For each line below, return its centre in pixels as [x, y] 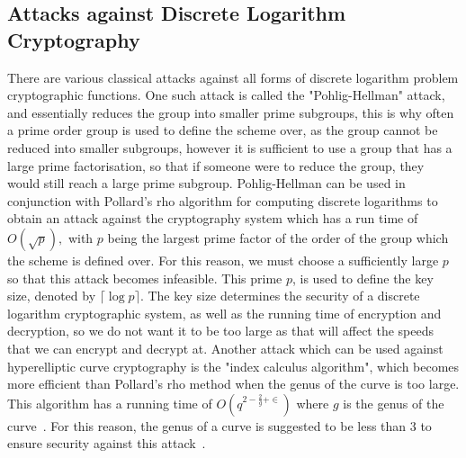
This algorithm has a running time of [110, 403]
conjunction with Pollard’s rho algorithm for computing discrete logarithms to [223, 200]
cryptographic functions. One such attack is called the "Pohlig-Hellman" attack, [226, 95]
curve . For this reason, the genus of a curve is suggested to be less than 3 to [220, 425]
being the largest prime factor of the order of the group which [278, 237]
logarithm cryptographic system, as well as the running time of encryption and [224, 313]
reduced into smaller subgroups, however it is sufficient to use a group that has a [230, 147]
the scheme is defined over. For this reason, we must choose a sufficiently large [223, 260]
